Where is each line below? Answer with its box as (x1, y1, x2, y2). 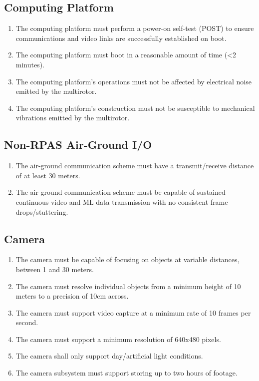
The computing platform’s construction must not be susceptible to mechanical (15, 102, 255, 113)
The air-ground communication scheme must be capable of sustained (15, 187, 226, 197)
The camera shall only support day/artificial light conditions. (15, 351, 203, 361)
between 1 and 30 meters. (15, 264, 94, 274)
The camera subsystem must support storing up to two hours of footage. (15, 368, 238, 378)
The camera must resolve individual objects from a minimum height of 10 (15, 281, 241, 291)
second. (15, 317, 38, 328)
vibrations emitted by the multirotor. (15, 112, 130, 123)
